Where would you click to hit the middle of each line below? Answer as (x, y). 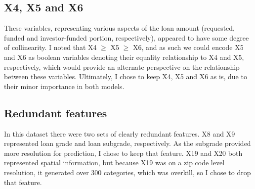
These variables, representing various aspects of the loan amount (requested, (119, 28)
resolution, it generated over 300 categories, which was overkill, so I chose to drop (127, 172)
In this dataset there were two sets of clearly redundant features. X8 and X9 (120, 133)
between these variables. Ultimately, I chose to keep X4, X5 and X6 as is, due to (126, 76)
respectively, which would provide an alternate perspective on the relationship (122, 67)
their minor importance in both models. (64, 86)
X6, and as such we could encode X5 (188, 47)
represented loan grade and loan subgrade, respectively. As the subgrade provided (127, 143)
